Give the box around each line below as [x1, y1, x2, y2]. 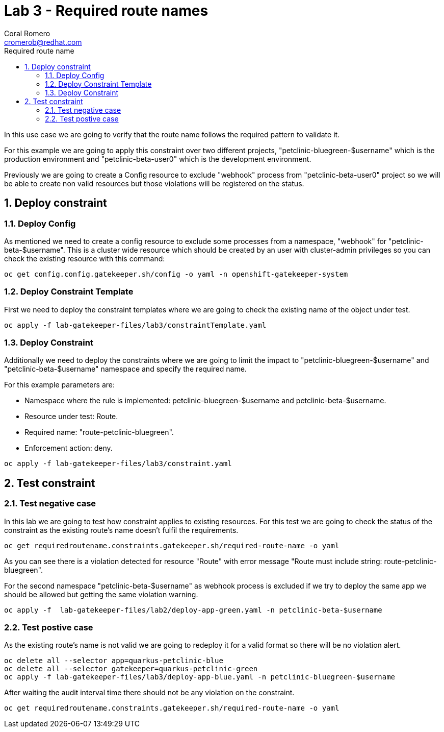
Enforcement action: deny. [24, 444, 113, 453]
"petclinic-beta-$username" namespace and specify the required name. [4, 364, 247, 374]
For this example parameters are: [4, 380, 115, 389]
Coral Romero [4, 29, 50, 38]
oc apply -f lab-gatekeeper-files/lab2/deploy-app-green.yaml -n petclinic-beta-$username [4, 605, 382, 614]
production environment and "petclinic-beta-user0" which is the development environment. [4, 154, 311, 163]
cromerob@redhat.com [4, 37, 82, 46]
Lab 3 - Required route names [4, 2, 208, 19]
